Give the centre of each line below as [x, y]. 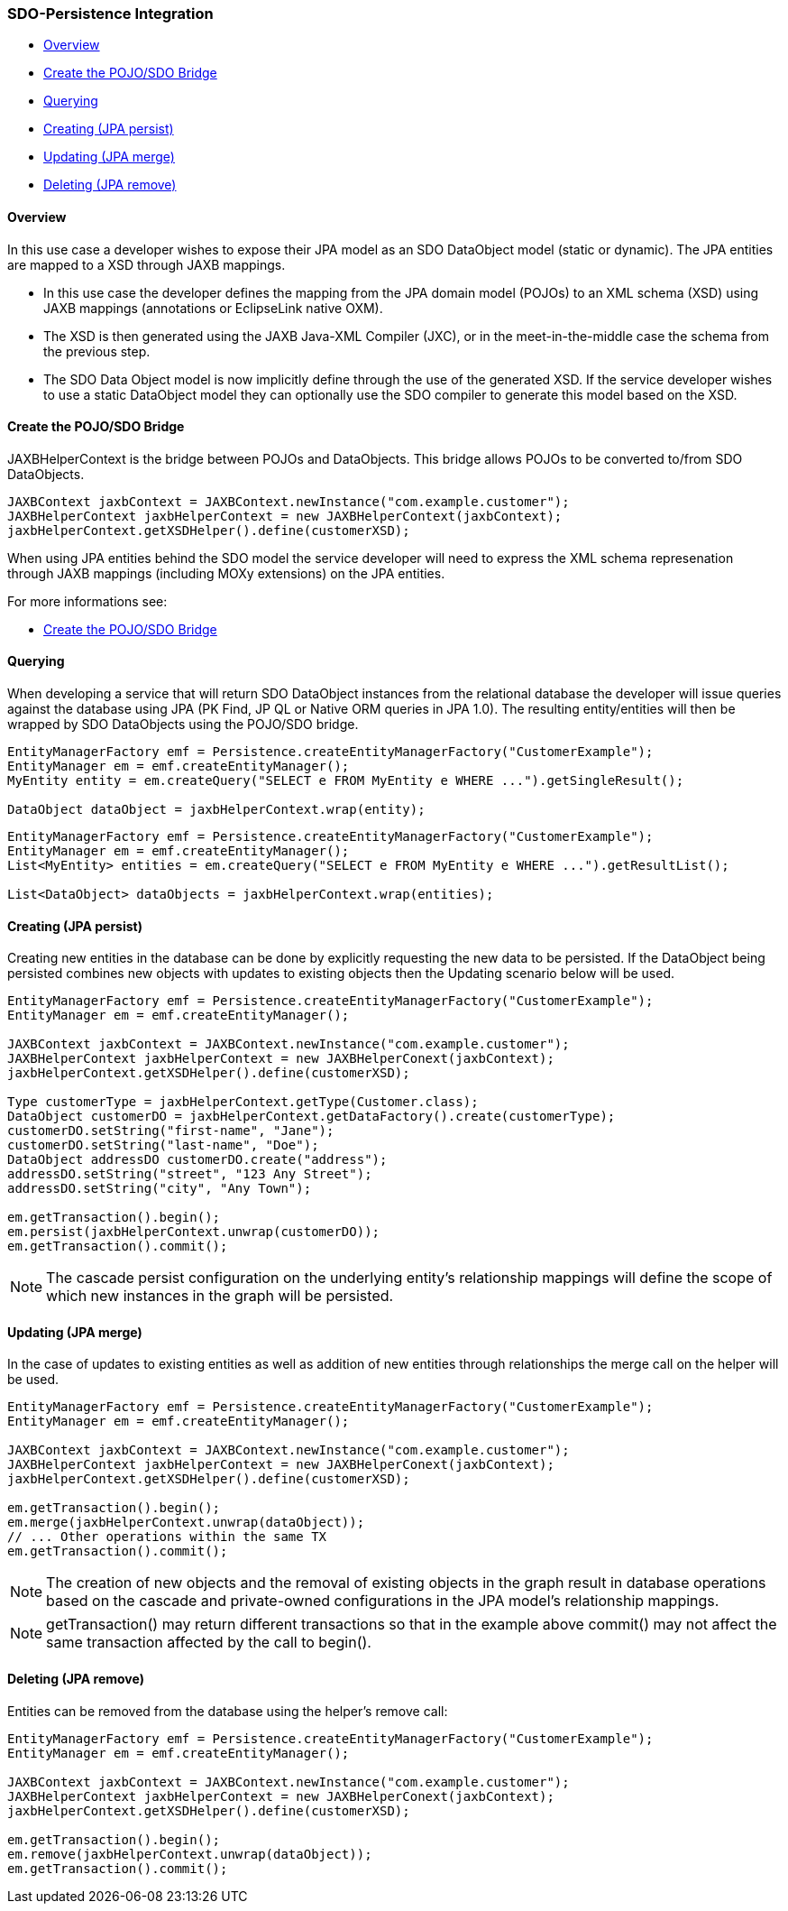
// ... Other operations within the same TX [167, 1537]
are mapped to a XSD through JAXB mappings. [147, 264]
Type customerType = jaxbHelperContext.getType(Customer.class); [243, 1102]
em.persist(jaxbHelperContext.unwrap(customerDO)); [194, 1232]
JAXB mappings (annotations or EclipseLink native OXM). [213, 308]
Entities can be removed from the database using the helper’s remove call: [228, 1711]
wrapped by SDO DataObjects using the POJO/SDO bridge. [183, 725]
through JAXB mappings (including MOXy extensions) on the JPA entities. [226, 573]
